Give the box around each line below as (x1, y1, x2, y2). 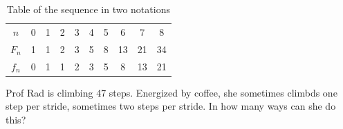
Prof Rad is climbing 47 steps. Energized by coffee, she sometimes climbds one (6, 85, 337, 99)
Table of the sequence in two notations (6, 2, 170, 16)
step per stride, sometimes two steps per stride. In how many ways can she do (6, 99, 336, 113)
